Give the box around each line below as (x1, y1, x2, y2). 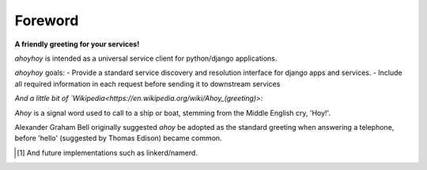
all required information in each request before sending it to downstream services (14, 79, 281, 88)
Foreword (14, 12, 79, 29)
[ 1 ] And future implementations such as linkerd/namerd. (17, 148, 198, 157)
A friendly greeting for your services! (14, 39, 140, 49)
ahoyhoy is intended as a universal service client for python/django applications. (14, 54, 278, 63)
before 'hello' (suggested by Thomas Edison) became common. (14, 134, 222, 143)
